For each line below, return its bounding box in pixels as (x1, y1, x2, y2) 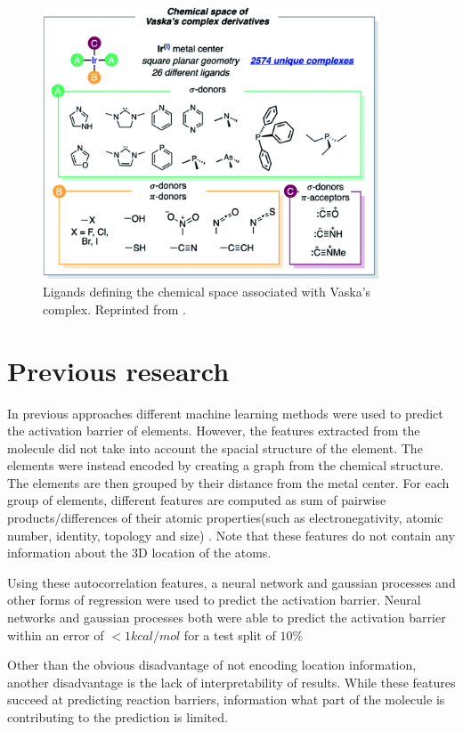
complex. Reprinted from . (43, 299, 186, 318)
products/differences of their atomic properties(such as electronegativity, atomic (7, 508, 443, 527)
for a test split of (183, 625, 276, 644)
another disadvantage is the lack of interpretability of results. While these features (7, 672, 456, 691)
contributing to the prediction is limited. (7, 708, 228, 726)
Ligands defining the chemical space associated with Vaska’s (43, 282, 371, 301)
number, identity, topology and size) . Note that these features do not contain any (7, 525, 455, 544)
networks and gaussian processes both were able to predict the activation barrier (7, 608, 446, 627)
